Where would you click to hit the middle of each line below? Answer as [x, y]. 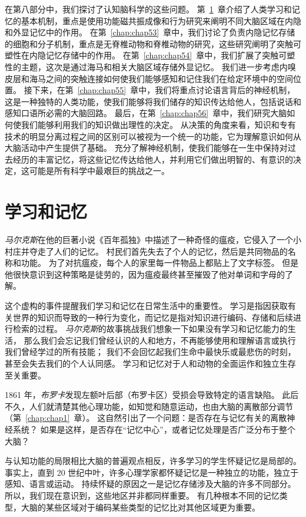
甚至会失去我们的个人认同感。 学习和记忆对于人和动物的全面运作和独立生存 [150, 363]
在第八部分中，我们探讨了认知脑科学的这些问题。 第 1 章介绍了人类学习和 [148, 9]
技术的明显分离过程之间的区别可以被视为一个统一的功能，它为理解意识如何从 [153, 136]
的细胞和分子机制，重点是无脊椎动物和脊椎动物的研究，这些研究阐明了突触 [149, 43]
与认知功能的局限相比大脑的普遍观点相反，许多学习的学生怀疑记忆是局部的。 [153, 461]
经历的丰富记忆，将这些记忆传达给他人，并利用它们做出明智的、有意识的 [153, 159]
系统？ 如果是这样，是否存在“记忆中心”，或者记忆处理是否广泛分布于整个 [154, 429]
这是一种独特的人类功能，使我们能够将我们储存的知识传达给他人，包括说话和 [153, 101]
